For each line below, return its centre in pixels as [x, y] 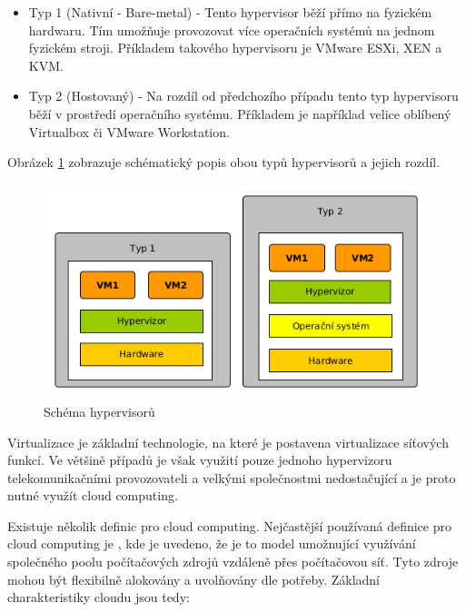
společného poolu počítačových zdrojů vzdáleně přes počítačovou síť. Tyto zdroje [233, 562]
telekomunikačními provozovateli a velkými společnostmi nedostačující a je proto [232, 477]
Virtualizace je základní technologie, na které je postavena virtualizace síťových [228, 442]
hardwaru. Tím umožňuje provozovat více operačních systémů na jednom [232, 30]
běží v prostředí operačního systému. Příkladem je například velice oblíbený [240, 113]
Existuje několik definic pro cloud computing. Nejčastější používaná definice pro [229, 525]
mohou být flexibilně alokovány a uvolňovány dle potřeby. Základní [193, 579]
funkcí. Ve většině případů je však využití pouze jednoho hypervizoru [200, 460]
